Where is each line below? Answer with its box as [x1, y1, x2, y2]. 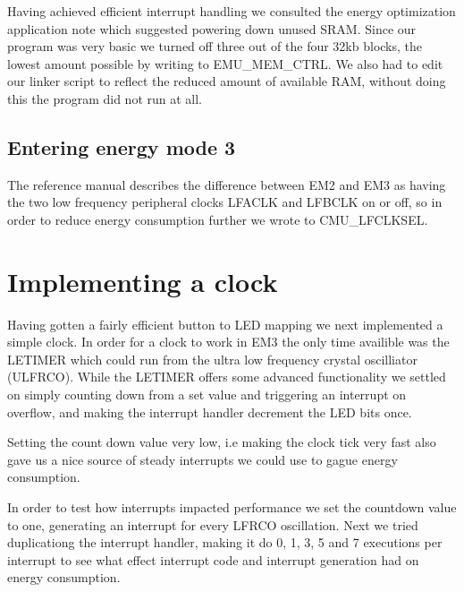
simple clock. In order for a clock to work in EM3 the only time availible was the [7, 332, 450, 351]
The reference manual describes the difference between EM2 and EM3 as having [7, 175, 446, 193]
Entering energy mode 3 [7, 133, 236, 160]
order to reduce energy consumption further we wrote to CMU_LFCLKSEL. [7, 210, 428, 228]
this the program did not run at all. [7, 89, 203, 107]
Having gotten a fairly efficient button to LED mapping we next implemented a [7, 314, 443, 333]
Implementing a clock [7, 262, 278, 299]
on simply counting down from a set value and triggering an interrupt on [7, 385, 407, 404]
